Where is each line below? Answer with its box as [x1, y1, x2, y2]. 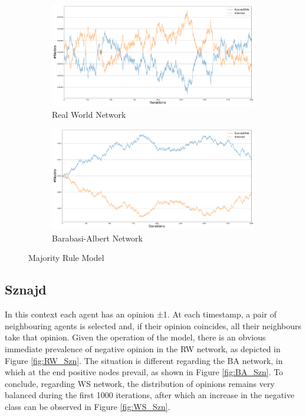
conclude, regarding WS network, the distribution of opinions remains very [5, 377, 275, 389]
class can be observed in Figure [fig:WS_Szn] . [5, 400, 170, 412]
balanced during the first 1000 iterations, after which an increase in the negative [5, 389, 295, 401]
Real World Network [52, 108, 126, 120]
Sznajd [5, 280, 47, 299]
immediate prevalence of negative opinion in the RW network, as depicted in [5, 342, 281, 355]
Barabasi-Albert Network [52, 231, 143, 244]
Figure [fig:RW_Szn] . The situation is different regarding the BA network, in [5, 354, 283, 366]
